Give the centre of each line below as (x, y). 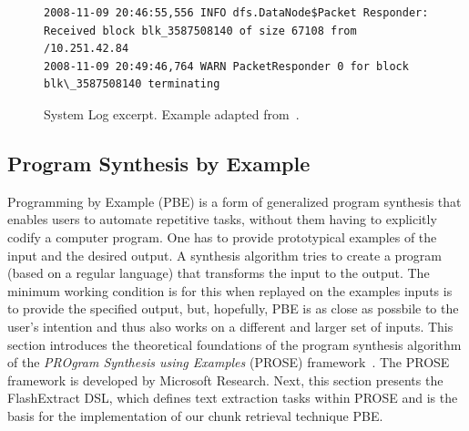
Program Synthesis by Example (159, 163)
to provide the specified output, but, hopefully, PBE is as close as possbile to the (233, 308)
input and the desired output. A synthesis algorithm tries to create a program (225, 255)
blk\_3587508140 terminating (132, 84)
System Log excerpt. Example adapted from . (172, 113)
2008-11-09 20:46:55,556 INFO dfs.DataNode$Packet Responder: (236, 13)
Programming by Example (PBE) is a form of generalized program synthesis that (234, 201)
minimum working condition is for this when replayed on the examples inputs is (230, 290)
